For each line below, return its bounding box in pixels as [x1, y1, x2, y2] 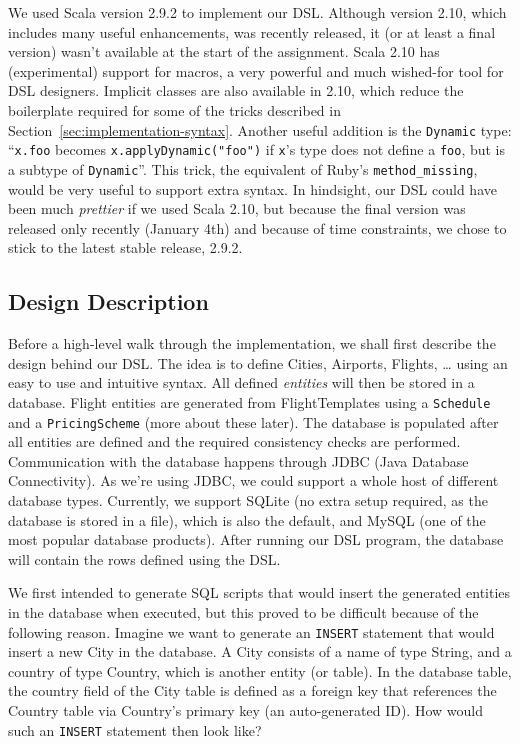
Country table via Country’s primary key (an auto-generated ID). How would [8, 699, 483, 720]
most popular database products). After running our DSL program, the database [8, 529, 504, 550]
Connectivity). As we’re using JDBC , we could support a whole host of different [8, 470, 499, 491]
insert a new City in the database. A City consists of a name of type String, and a [8, 641, 512, 662]
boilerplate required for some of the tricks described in [8, 99, 341, 120]
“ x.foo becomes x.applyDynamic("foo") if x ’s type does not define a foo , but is [8, 139, 506, 160]
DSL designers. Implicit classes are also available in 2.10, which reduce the [8, 80, 464, 101]
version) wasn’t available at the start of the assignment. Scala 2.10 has [8, 41, 440, 62]
